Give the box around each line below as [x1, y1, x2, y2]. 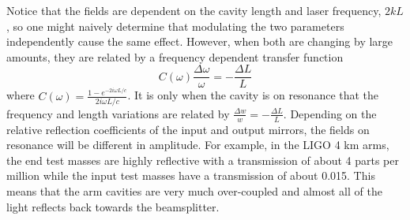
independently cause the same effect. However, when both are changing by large [6, 33, 393, 50]
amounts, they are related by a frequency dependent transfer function [6, 48, 344, 65]
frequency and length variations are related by [6, 105, 230, 121]
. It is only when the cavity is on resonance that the [127, 87, 379, 103]
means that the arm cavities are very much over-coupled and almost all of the [6, 183, 382, 199]
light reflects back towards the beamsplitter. [6, 198, 220, 214]
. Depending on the [283, 105, 377, 121]
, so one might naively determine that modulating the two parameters [6, 17, 344, 34]
